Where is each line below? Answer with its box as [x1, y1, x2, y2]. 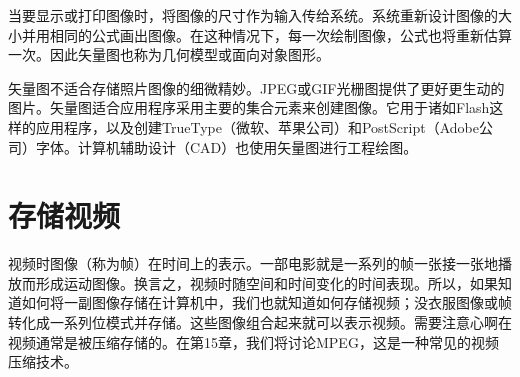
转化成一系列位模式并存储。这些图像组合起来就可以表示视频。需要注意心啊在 [8, 312, 512, 333]
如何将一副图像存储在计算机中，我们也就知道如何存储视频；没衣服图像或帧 [21, 292, 512, 313]
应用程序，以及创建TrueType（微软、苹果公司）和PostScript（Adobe [35, 116, 479, 137]
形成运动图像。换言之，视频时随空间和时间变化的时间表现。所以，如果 [35, 272, 498, 293]
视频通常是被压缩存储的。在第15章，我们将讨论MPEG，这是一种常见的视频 [8, 331, 499, 352]
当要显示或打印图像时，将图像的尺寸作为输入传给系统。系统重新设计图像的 [8, 5, 498, 25]
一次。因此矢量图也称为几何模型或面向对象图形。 [8, 44, 330, 65]
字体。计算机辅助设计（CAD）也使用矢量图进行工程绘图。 [35, 136, 418, 157]
